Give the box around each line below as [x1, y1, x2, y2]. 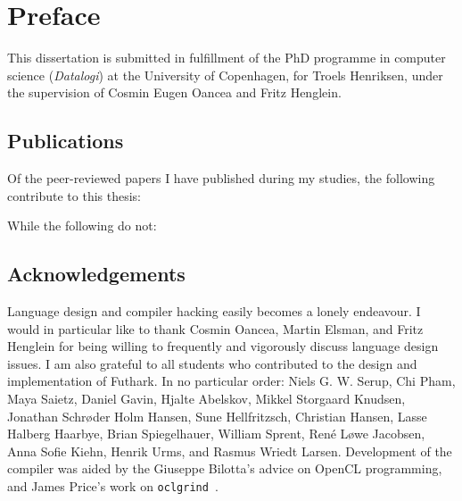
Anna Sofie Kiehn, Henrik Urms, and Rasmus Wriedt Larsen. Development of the [7, 441, 452, 460]
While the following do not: [7, 216, 157, 235]
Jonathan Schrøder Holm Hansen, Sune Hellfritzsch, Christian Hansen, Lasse [7, 406, 427, 425]
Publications [7, 127, 124, 154]
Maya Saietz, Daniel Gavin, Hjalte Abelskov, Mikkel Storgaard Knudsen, [7, 389, 406, 408]
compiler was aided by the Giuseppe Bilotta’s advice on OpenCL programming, [7, 459, 442, 478]
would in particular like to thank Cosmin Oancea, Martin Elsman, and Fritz [7, 319, 424, 338]
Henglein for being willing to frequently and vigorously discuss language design [7, 337, 439, 355]
